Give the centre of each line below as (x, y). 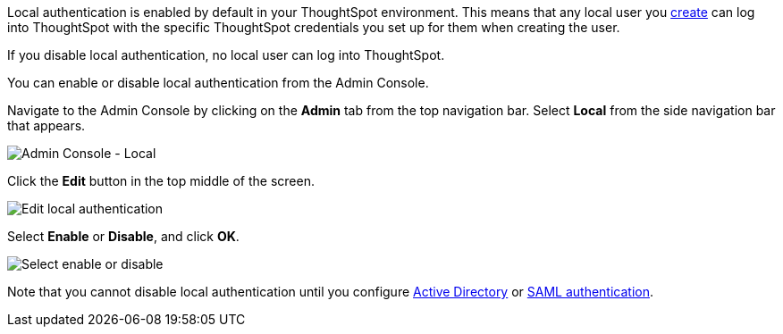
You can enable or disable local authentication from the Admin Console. (218, 83)
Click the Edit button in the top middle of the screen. (161, 181)
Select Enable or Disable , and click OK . (123, 236)
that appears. (46, 125)
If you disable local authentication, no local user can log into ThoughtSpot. (226, 55)
